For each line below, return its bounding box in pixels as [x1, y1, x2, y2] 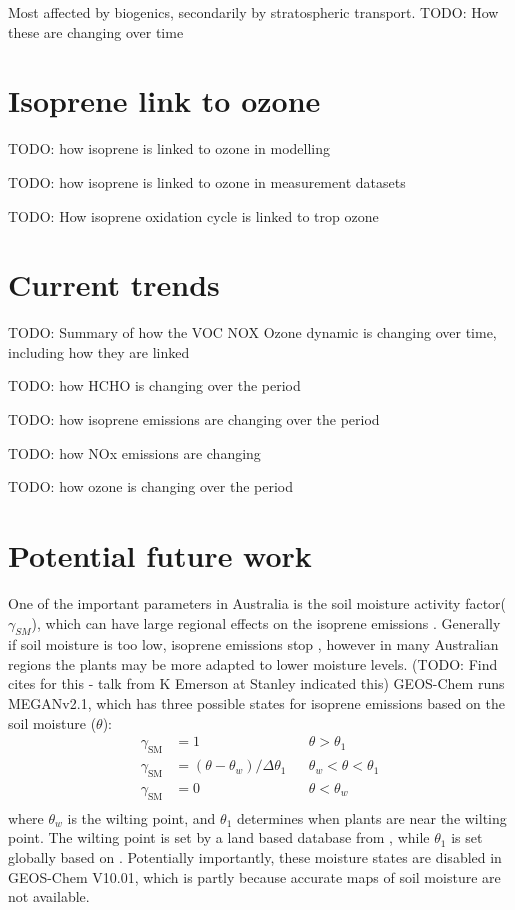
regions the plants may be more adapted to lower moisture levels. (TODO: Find [8, 653, 498, 674]
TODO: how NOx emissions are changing [8, 442, 261, 463]
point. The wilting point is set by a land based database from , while [8, 827, 430, 848]
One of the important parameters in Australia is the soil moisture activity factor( [8, 592, 507, 613]
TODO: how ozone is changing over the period [8, 476, 294, 497]
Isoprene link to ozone [8, 80, 321, 121]
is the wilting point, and [67, 807, 216, 828]
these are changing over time [8, 21, 184, 42]
